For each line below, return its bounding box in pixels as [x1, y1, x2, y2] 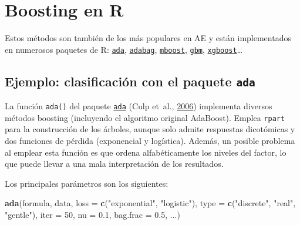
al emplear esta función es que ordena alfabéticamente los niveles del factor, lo [5, 146, 286, 158]
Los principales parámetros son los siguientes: [5, 177, 168, 189]
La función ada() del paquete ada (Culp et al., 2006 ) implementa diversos [5, 100, 272, 112]
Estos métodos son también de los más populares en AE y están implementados [5, 32, 291, 44]
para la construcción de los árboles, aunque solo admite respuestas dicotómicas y [5, 123, 295, 135]
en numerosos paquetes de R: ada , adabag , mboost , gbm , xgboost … [5, 43, 243, 55]
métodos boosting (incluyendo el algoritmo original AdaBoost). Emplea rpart [5, 111, 285, 123]
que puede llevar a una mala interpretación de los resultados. [5, 157, 224, 170]
